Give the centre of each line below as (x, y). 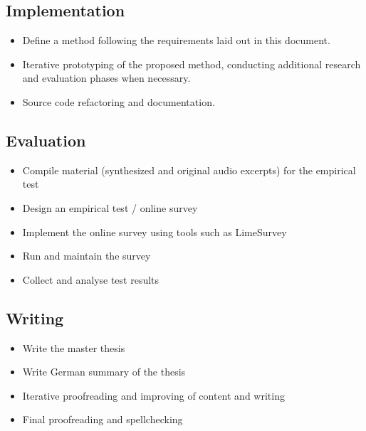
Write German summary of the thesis (104, 372)
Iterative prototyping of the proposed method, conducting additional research (192, 64)
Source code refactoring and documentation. (119, 101)
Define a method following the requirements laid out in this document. (176, 40)
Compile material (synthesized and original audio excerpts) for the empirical (189, 170)
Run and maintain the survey (87, 256)
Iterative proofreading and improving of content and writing (153, 395)
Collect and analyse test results (91, 279)
